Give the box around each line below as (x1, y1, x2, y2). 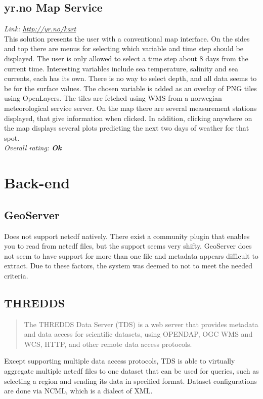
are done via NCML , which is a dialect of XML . (4, 385, 153, 396)
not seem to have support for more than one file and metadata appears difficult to (4, 250, 258, 261)
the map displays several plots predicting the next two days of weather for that (4, 123, 249, 133)
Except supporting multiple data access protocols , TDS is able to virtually (4, 355, 235, 366)
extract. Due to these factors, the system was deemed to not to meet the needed (4, 260, 252, 271)
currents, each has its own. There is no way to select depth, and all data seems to (4, 73, 257, 84)
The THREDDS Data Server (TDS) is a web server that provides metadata (24, 318, 258, 329)
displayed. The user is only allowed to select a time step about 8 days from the (4, 53, 248, 63)
